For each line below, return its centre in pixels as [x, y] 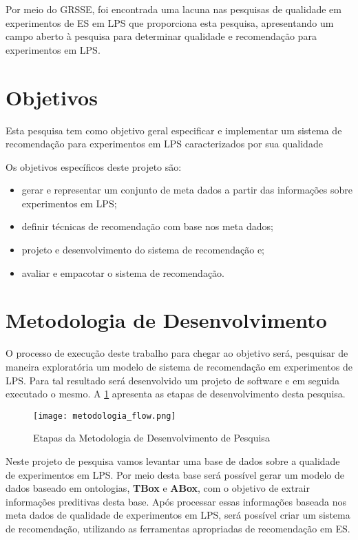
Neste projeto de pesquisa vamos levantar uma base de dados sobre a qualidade [173, 461]
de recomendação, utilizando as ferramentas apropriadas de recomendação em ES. [178, 528]
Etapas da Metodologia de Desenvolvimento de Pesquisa [151, 438]
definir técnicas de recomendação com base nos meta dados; [147, 226]
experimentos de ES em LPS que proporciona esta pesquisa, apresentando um [170, 22]
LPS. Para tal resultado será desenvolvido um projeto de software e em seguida [172, 380]
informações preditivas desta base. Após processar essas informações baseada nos [176, 501]
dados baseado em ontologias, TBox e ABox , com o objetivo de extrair [158, 488]
